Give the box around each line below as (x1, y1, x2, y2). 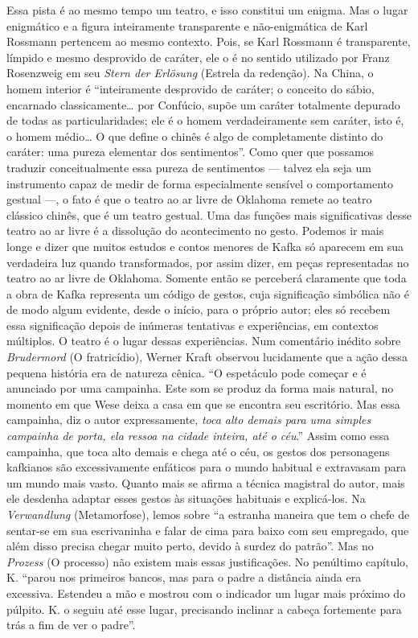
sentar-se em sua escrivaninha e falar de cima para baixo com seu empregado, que (6, 521, 409, 538)
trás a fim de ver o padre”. (6, 616, 136, 633)
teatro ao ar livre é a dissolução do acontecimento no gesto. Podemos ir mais (6, 222, 384, 239)
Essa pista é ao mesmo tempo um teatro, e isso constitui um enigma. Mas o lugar (6, 2, 408, 18)
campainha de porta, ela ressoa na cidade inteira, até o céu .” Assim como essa (6, 427, 390, 444)
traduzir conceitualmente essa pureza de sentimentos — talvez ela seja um (6, 158, 371, 175)
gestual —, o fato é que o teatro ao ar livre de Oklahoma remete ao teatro (6, 191, 372, 208)
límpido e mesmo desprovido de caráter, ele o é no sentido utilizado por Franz (6, 48, 390, 65)
